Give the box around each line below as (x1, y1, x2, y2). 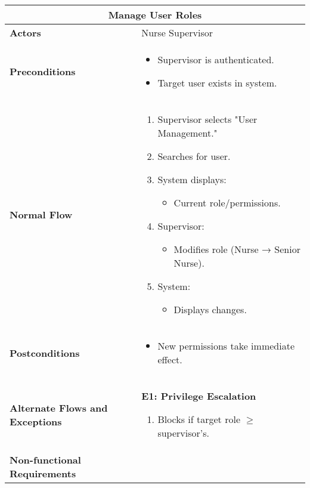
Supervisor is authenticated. (157, 52, 274, 66)
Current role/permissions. (173, 196, 281, 209)
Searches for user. (157, 149, 231, 163)
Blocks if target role (157, 412, 240, 426)
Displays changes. (173, 302, 247, 316)
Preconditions (10, 64, 76, 78)
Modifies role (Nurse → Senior (173, 242, 300, 256)
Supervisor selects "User (157, 112, 258, 126)
